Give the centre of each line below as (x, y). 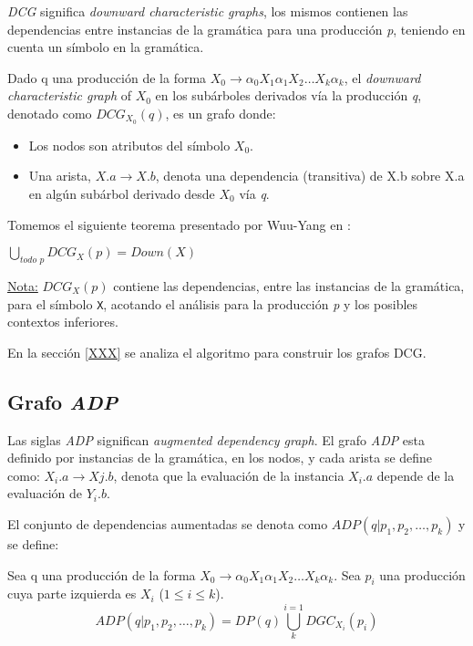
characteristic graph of (70, 95)
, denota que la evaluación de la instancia (229, 475)
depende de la (416, 475)
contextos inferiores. (63, 322)
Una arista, (60, 176)
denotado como (50, 113)
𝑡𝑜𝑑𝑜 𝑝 (32, 260)
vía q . (254, 194)
